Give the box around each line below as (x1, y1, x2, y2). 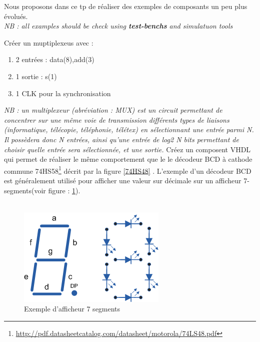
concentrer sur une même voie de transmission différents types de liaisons (4, 114, 229, 125)
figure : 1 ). (48, 185, 80, 195)
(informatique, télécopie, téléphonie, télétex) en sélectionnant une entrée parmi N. (4, 124, 254, 135)
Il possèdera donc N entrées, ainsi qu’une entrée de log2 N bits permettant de (4, 134, 239, 144)
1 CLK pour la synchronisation (15, 88, 111, 98)
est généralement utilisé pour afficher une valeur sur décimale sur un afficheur (4, 175, 241, 185)
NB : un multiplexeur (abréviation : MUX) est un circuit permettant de (4, 105, 222, 115)
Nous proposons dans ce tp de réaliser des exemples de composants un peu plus (4, 1, 247, 11)
